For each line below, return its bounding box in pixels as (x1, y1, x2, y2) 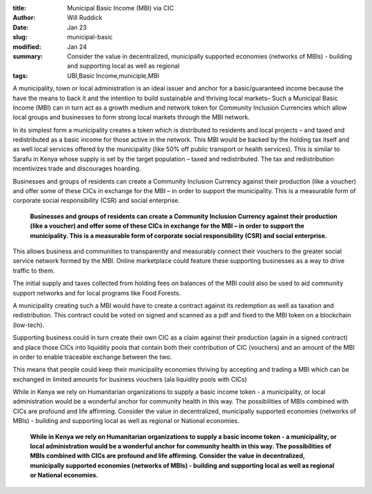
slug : (12, 33, 28, 41)
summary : (12, 52, 43, 60)
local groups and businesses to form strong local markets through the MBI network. (12, 113, 250, 121)
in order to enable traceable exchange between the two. (12, 353, 172, 361)
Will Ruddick (67, 14, 103, 22)
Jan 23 (67, 23, 87, 31)
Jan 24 (67, 42, 87, 51)
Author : (12, 14, 36, 22)
